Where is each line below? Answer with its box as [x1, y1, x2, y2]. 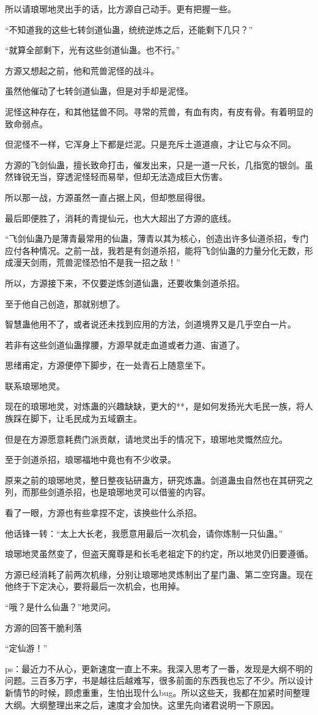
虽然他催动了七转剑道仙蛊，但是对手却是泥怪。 [5, 84, 193, 97]
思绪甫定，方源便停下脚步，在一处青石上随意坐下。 [5, 359, 210, 372]
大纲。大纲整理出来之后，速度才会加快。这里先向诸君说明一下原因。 [5, 698, 279, 711]
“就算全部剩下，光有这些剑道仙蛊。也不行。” [5, 43, 180, 56]
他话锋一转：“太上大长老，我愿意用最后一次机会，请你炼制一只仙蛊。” [5, 526, 283, 539]
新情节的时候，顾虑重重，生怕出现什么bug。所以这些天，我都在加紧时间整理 [5, 686, 310, 698]
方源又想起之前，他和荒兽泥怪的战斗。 [5, 64, 159, 77]
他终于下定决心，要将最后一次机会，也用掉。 [5, 580, 185, 593]
